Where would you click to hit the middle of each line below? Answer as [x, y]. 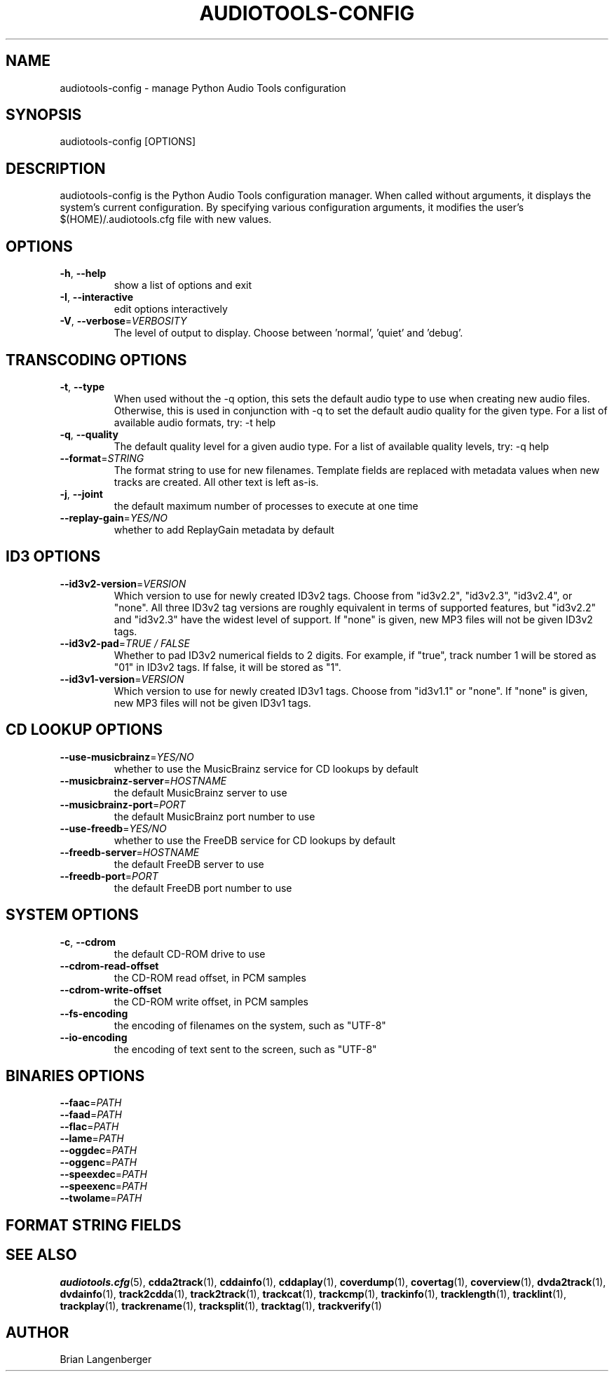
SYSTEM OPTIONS [72, 915]
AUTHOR [37, 1333]
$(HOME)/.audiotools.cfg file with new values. [166, 219]
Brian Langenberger [106, 1359]
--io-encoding [94, 1037]
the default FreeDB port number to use [203, 888]
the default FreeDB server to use [189, 864]
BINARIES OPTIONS [75, 1076]
